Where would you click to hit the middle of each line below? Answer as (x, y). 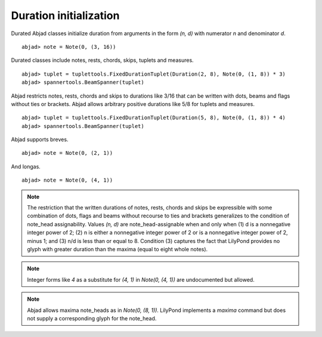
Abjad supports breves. (40, 139)
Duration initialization (65, 15)
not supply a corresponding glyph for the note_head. (92, 318)
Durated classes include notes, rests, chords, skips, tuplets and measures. (102, 60)
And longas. (26, 166)
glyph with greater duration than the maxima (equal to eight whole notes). (117, 249)
